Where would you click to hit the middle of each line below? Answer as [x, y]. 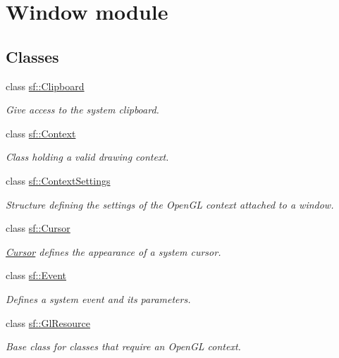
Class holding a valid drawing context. [87, 157]
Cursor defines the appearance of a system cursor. [113, 251]
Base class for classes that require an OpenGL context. [123, 346]
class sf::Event [36, 275]
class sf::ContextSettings [58, 180]
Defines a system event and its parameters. [98, 298]
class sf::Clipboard [45, 86]
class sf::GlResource [48, 322]
